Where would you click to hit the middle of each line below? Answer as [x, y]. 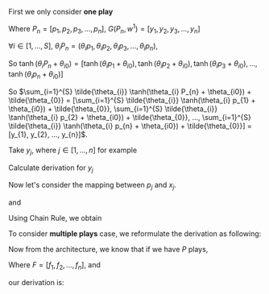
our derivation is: [36, 283]
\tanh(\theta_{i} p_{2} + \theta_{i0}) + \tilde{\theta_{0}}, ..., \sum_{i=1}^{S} [130, 117]
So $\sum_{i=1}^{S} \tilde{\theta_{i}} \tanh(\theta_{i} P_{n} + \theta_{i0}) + [130, 91]
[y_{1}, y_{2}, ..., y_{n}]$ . [48, 134]
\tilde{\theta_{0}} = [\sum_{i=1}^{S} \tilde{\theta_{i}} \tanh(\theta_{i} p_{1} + [132, 100]
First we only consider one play [61, 12]
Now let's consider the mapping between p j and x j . [93, 186]
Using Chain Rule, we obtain [55, 218]
